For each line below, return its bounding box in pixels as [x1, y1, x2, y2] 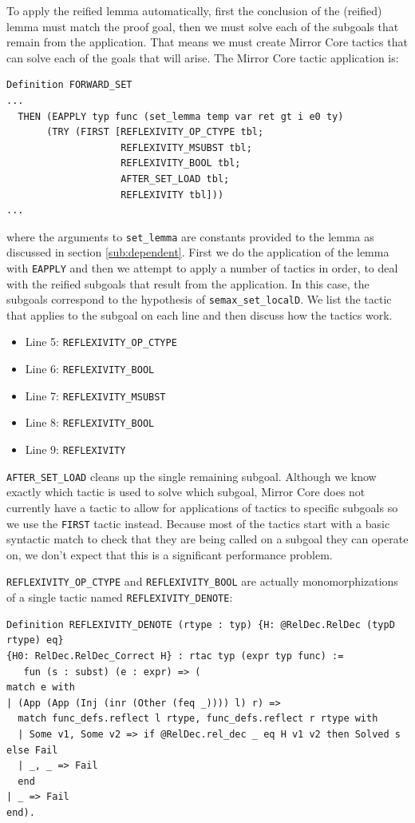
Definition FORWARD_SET [6, 79, 132, 91]
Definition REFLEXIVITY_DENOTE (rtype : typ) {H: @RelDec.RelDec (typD [6, 618, 395, 630]
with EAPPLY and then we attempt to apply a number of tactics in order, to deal [6, 259, 398, 276]
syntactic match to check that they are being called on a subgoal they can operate [6, 531, 409, 547]
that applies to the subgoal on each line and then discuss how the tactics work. [6, 306, 393, 323]
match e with [6, 682, 75, 694]
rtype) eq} [6, 634, 64, 646]
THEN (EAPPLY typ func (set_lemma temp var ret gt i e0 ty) [18, 110, 344, 122]
